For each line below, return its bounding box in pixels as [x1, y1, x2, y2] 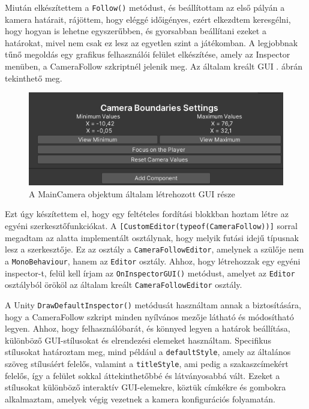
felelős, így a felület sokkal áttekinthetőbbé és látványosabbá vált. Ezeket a [5, 369, 280, 381]
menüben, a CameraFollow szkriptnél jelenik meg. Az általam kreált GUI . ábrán [5, 60, 302, 73]
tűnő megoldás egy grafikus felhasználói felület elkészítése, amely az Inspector [5, 48, 290, 61]
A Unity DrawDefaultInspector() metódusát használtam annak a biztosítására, [5, 298, 301, 311]
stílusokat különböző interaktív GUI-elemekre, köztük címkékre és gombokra [5, 381, 286, 393]
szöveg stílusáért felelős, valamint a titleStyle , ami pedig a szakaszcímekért [5, 357, 289, 369]
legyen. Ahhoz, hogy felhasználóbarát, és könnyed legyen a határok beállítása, [5, 322, 290, 335]
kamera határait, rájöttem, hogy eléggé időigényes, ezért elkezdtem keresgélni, [5, 13, 291, 25]
